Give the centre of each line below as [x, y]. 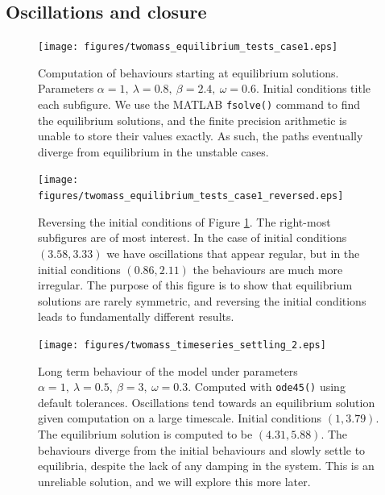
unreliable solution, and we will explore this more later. [174, 481]
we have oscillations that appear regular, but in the [233, 253]
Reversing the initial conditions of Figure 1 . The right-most [184, 221]
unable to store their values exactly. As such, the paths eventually [201, 136]
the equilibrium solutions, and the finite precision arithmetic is [192, 120]
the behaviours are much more [268, 269]
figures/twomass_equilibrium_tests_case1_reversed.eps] [191, 196]
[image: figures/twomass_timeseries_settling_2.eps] [182, 345]
